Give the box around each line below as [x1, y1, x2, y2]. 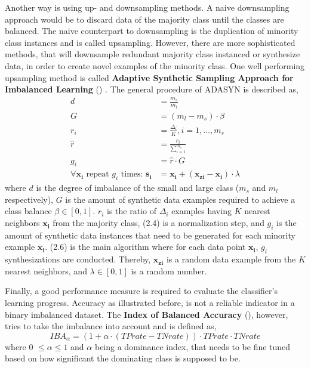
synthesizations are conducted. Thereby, [5, 253, 151, 265]
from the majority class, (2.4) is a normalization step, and [53, 217, 264, 229]
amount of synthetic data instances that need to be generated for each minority [5, 228, 295, 241]
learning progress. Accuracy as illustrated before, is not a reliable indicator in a [5, 296, 295, 309]
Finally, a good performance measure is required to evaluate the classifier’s [5, 284, 278, 297]
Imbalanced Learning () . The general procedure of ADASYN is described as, [5, 83, 298, 95]
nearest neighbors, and [5, 264, 87, 277]
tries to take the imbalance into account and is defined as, [5, 320, 217, 332]
